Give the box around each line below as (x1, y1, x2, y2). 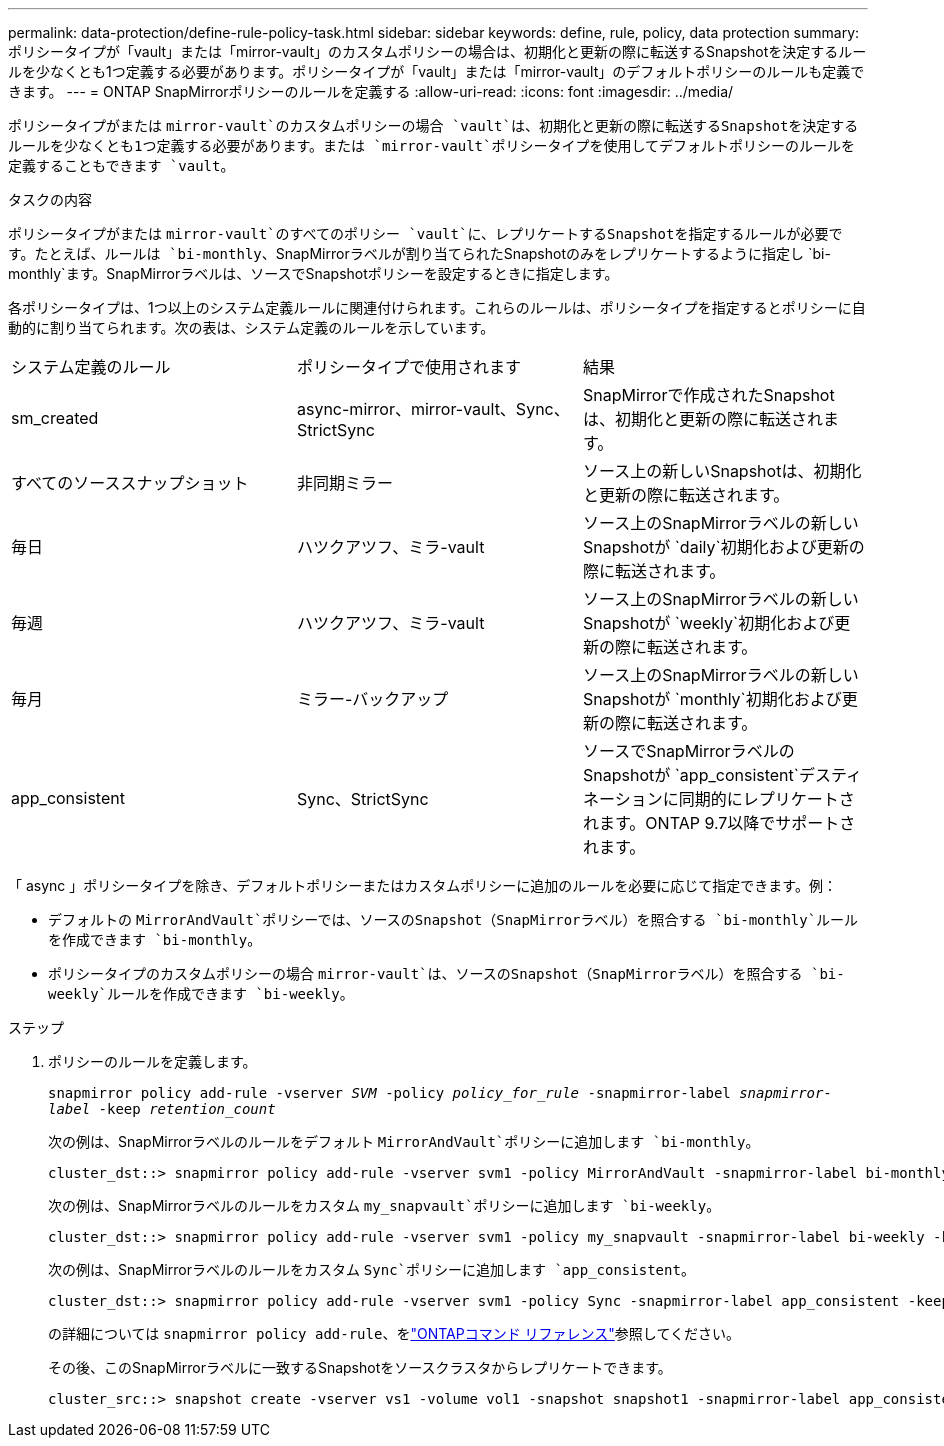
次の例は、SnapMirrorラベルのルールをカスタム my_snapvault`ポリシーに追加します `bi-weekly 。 (48, 1197, 721, 1214)
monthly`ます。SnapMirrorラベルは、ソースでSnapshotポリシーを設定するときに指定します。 (8, 265, 619, 282)
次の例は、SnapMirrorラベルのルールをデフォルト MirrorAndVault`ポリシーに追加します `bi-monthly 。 (48, 1133, 760, 1150)
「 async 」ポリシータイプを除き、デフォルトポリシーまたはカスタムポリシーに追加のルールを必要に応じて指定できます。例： (8, 877, 837, 894)
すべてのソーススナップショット (11, 473, 249, 493)
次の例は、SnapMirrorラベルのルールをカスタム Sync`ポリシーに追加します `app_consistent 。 (48, 1261, 695, 1278)
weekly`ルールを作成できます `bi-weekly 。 (48, 985, 354, 1002)
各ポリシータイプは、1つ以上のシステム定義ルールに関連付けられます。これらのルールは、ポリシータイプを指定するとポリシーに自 (8, 299, 866, 316)
